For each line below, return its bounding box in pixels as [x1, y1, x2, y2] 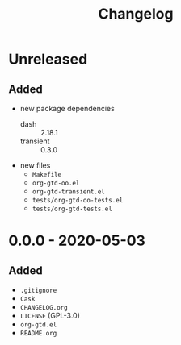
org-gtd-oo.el [32, 179, 80, 187]
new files [19, 160, 51, 170]
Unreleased [8, 50, 88, 69]
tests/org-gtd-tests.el [32, 205, 113, 213]
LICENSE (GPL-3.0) [19, 311, 81, 320]
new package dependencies [19, 104, 115, 113]
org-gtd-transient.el [32, 188, 105, 196]
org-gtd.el [19, 321, 57, 329]
